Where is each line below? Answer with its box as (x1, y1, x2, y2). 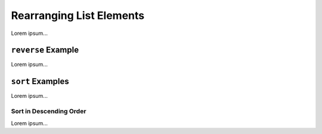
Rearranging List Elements (11, 9, 145, 22)
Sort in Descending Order (11, 107, 86, 116)
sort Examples (11, 76, 70, 87)
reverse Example (11, 45, 79, 55)
